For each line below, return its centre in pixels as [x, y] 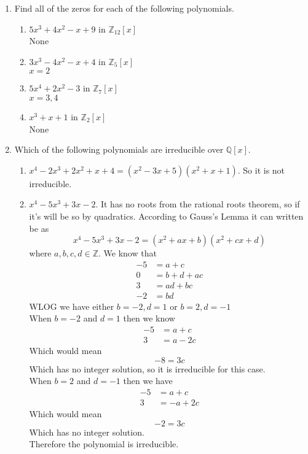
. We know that [127, 253]
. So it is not [261, 170]
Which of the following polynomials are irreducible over [119, 149]
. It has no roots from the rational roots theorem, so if [198, 204]
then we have [148, 381]
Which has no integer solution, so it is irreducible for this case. [147, 368]
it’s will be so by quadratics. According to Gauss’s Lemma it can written [166, 216]
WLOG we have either [72, 306]
